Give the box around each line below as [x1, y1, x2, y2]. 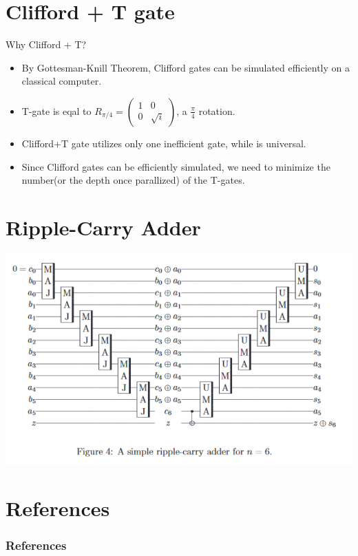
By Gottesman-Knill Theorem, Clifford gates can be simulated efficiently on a [21, 60, 350, 74]
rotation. [198, 103, 235, 118]
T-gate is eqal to [21, 103, 92, 118]
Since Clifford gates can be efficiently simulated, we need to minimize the [21, 159, 330, 173]
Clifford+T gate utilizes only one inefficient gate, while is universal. [21, 136, 306, 150]
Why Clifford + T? [6, 37, 87, 52]
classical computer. [21, 74, 102, 88]
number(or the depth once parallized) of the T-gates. [21, 173, 245, 187]
